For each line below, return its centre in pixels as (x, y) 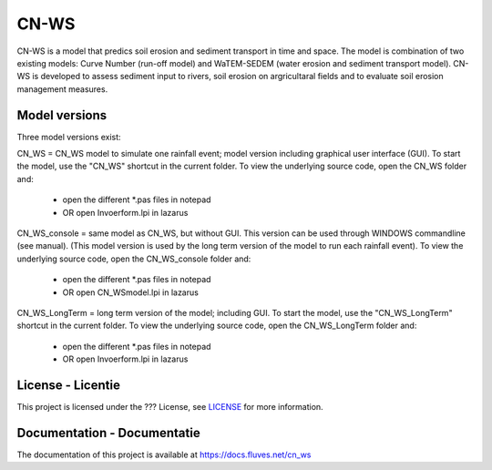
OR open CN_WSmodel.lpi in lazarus (131, 292)
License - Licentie (68, 385)
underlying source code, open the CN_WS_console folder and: (134, 259)
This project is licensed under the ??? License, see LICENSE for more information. (170, 407)
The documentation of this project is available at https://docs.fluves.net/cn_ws (164, 455)
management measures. (62, 89)
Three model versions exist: (69, 137)
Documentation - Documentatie (108, 433)
